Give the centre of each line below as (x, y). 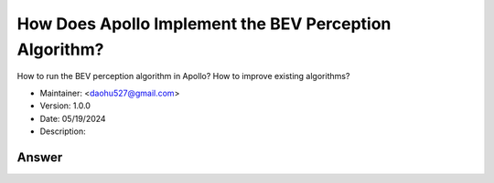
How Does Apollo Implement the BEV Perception (204, 24)
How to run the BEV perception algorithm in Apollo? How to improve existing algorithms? (183, 76)
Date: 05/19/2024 (73, 118)
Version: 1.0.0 (65, 106)
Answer (40, 157)
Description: (63, 131)
